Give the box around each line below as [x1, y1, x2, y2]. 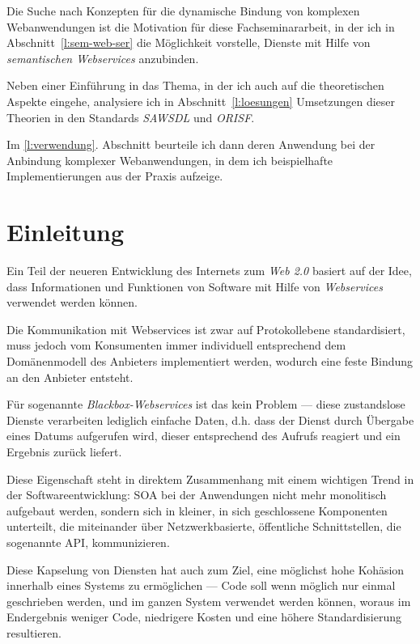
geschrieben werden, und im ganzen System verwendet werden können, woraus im [6, 592, 411, 609]
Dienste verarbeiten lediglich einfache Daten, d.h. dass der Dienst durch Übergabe [6, 411, 414, 428]
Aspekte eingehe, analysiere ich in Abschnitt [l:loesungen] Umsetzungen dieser [6, 92, 396, 109]
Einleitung [6, 215, 125, 248]
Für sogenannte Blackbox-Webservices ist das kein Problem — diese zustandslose [6, 396, 405, 413]
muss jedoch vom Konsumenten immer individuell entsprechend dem [6, 337, 346, 354]
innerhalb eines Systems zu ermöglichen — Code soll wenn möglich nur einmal [6, 577, 396, 594]
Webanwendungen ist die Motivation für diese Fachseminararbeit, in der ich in [6, 18, 395, 35]
